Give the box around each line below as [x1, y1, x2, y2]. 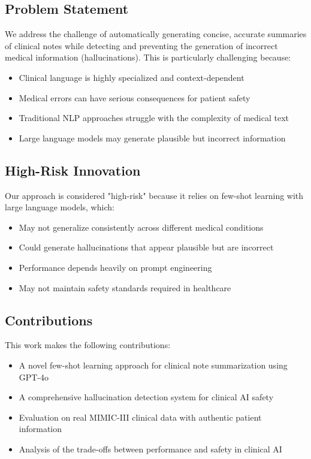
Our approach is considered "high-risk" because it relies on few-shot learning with [5, 189, 304, 201]
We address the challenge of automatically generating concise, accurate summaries [5, 28, 307, 40]
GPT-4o [19, 370, 49, 383]
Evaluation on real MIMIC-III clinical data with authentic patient [19, 410, 262, 423]
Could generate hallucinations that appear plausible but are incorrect [19, 241, 274, 253]
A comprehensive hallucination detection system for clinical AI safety [19, 391, 274, 403]
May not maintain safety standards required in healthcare [19, 281, 231, 294]
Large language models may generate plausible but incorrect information [19, 131, 286, 144]
